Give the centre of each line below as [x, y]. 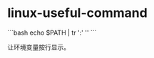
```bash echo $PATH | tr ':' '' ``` [52, 33]
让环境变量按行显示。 [38, 47]
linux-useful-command [77, 13]
